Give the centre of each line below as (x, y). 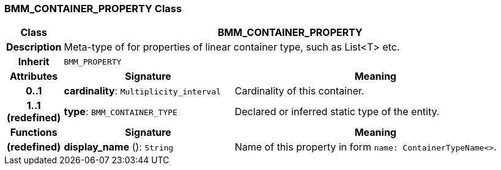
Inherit (34, 62)
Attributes (34, 76)
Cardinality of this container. (299, 91)
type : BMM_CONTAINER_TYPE (121, 112)
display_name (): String (119, 147)
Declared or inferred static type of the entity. (337, 112)
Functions (34, 133)
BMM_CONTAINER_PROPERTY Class (93, 9)
